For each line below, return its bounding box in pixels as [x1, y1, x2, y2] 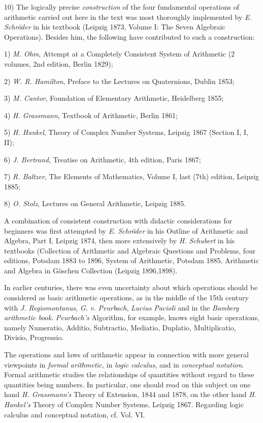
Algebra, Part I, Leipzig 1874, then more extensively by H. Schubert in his [4, 235, 235, 246]
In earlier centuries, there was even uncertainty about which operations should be [4, 282, 258, 293]
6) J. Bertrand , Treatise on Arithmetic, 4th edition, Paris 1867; [4, 154, 201, 164]
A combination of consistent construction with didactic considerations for [4, 215, 232, 225]
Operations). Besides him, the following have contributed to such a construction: [4, 31, 255, 42]
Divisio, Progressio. [4, 332, 64, 343]
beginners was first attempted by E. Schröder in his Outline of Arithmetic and [4, 225, 248, 236]
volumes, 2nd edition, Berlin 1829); [4, 58, 113, 69]
